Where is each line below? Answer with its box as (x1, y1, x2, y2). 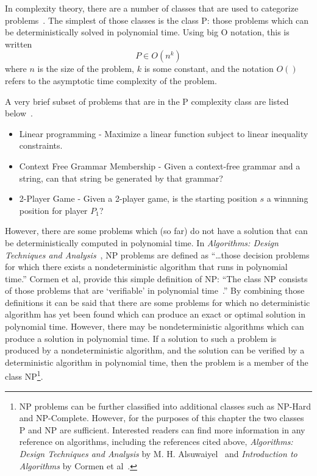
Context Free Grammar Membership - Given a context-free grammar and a (19, 159, 301, 172)
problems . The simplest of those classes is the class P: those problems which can (5, 13, 309, 26)
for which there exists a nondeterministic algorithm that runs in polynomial (5, 260, 288, 273)
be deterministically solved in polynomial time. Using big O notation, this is (5, 26, 290, 38)
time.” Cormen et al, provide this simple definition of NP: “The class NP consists (5, 272, 308, 285)
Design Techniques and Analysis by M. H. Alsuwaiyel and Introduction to (19, 447, 297, 460)
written (5, 37, 32, 50)
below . (5, 107, 33, 119)
